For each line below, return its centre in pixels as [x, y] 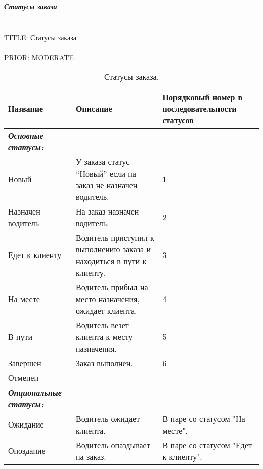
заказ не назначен [106, 185]
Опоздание [27, 451]
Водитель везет [102, 325]
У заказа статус [103, 161]
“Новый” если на [106, 173]
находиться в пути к [111, 261]
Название [26, 108]
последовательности [200, 108]
